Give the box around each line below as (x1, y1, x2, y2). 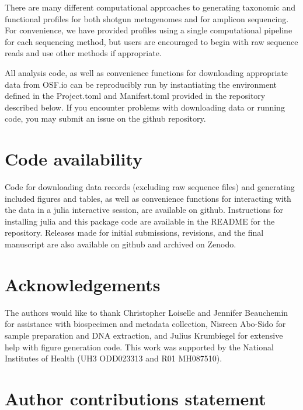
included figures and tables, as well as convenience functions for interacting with (5, 192, 291, 204)
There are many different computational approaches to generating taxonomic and (5, 1, 296, 13)
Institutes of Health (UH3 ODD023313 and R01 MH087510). (5, 352, 222, 364)
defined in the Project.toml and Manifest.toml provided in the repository (5, 89, 266, 102)
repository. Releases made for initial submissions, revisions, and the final (5, 226, 264, 239)
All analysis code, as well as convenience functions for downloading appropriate (5, 66, 288, 78)
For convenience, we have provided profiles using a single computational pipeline (5, 24, 292, 36)
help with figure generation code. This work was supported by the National (5, 340, 274, 353)
